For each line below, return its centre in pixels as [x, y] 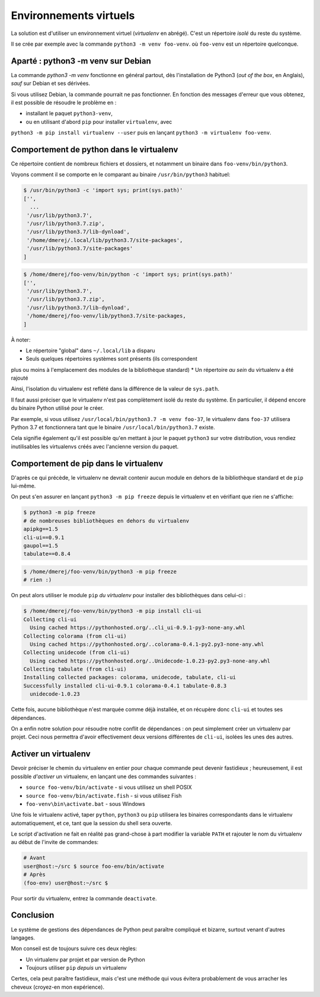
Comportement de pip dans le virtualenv [87, 464]
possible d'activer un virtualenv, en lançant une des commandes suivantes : [104, 776]
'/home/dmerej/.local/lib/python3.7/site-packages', [105, 240]
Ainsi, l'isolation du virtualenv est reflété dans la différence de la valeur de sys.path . [115, 389]
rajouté [20, 378]
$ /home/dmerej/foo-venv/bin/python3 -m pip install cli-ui [113, 611]
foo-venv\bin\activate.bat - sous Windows [85, 804]
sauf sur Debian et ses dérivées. [51, 84]
